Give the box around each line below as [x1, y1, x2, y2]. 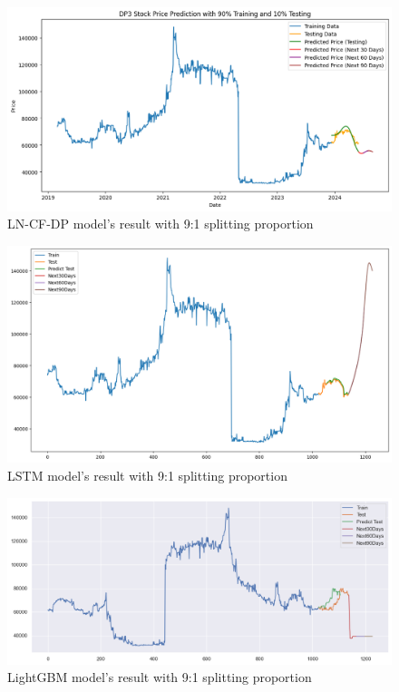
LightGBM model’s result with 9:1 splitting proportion [7, 668, 312, 687]
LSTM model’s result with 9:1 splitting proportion [7, 465, 287, 484]
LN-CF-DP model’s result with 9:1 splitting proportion [7, 214, 314, 233]
